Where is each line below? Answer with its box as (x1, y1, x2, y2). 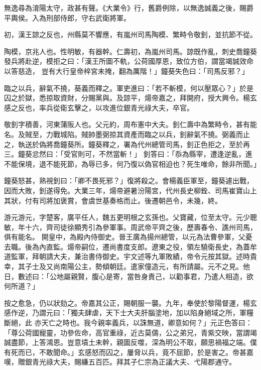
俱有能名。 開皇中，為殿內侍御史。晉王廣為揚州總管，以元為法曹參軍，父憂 (4, 231, 252, 242)
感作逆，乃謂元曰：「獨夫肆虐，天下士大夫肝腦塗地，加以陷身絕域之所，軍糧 (4, 307, 253, 318)
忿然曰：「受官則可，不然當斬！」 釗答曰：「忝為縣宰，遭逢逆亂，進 (32, 149, 252, 159)
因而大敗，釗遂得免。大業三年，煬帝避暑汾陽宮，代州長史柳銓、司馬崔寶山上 (4, 185, 257, 195)
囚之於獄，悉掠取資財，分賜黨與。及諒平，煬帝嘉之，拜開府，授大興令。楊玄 (4, 92, 257, 103)
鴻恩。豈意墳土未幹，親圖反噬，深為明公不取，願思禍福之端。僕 (46, 337, 257, 347)
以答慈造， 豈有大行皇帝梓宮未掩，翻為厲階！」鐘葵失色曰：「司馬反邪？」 (4, 65, 249, 76)
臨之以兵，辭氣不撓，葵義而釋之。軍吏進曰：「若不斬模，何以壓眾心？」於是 (4, 82, 253, 93)
